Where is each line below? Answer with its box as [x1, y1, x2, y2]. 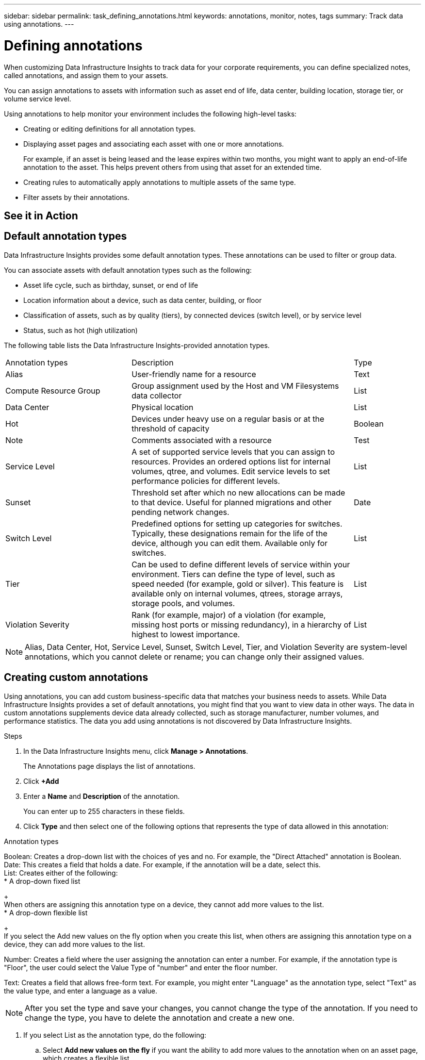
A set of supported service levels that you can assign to [131, 447, 335, 457]
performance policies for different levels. [131, 476, 280, 486]
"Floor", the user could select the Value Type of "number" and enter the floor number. [4, 963, 278, 972]
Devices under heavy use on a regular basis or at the [131, 414, 325, 424]
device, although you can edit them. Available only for [131, 538, 328, 548]
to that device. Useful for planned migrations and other [131, 497, 332, 507]
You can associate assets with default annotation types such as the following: [4, 265, 252, 274]
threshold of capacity [131, 423, 210, 433]
